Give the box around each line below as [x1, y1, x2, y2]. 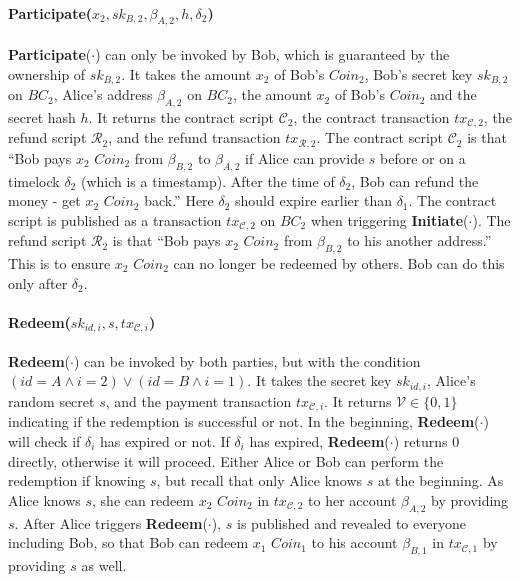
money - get [8, 190, 81, 211]
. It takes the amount [121, 63, 252, 84]
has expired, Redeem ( [249, 430, 390, 451]
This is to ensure [8, 252, 111, 273]
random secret [8, 390, 95, 411]
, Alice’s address [53, 84, 153, 105]
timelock [8, 170, 60, 191]
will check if [8, 430, 81, 451]
